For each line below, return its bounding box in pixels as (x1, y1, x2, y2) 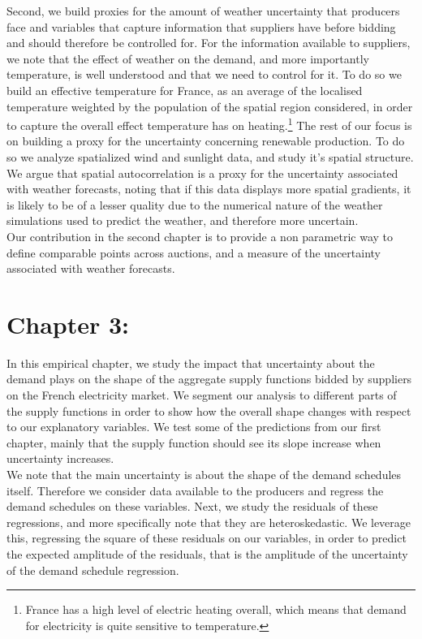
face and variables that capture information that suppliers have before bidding (6, 18, 396, 35)
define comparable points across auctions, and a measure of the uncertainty (6, 244, 381, 261)
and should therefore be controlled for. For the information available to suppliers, (6, 34, 411, 51)
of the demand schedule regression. (6, 561, 179, 578)
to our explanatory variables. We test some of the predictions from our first (6, 418, 381, 435)
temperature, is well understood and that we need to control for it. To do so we (6, 66, 402, 83)
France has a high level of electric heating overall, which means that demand (25, 601, 407, 618)
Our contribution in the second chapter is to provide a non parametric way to (6, 227, 394, 244)
